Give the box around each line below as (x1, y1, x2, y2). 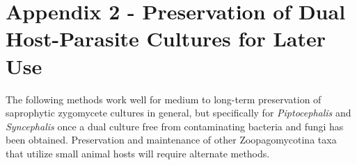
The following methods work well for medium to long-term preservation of (6, 92, 322, 106)
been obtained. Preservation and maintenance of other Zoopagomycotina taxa (6, 132, 337, 147)
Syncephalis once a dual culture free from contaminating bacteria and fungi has (6, 119, 344, 133)
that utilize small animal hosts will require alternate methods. (6, 146, 270, 160)
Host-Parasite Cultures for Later (6, 24, 326, 53)
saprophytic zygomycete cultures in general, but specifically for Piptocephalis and (6, 105, 351, 120)
